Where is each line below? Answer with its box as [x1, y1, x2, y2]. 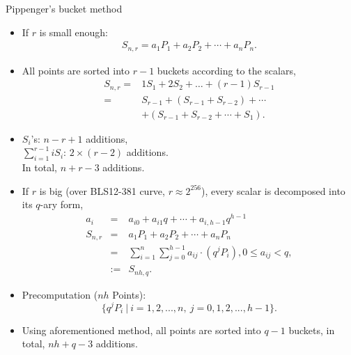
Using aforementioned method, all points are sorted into [22, 322, 261, 337]
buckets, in [288, 322, 335, 337]
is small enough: [39, 24, 108, 39]
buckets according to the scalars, [157, 63, 296, 77]
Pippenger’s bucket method [6, 1, 123, 15]
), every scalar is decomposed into [201, 183, 345, 198]
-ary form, [40, 197, 84, 212]
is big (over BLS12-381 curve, [39, 183, 165, 198]
